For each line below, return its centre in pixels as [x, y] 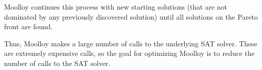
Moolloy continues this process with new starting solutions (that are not [116, 7]
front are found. [29, 26]
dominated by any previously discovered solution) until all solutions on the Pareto [131, 16]
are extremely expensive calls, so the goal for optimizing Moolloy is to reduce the [129, 53]
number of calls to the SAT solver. [57, 63]
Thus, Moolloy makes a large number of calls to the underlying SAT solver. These [131, 43]
